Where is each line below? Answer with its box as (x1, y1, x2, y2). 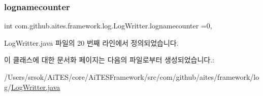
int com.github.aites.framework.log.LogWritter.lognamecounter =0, (4, 20, 212, 31)
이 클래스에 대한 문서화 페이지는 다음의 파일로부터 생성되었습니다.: (4, 54, 214, 65)
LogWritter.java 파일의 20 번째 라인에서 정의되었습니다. (4, 37, 179, 48)
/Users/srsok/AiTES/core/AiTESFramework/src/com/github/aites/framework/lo (4, 72, 259, 82)
